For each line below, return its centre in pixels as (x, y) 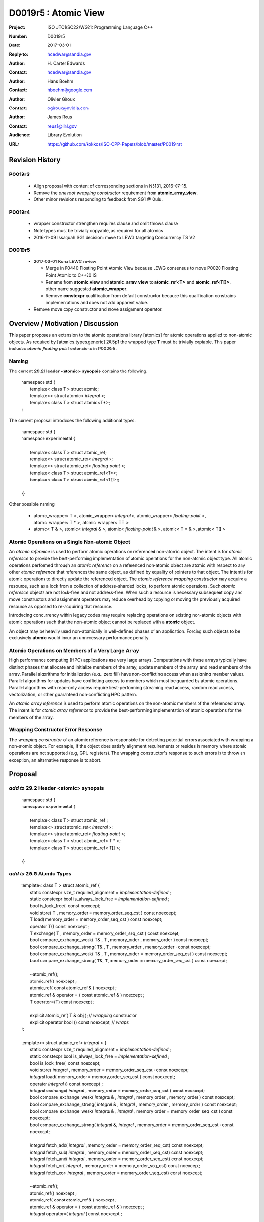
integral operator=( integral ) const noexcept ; (76, 1214)
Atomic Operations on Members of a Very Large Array (74, 651)
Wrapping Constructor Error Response (56, 730)
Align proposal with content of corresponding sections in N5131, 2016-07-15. (110, 186)
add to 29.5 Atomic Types (40, 874)
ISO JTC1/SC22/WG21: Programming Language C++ (100, 27)
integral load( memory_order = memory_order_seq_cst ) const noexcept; (103, 1077)
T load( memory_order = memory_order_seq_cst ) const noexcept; (96, 919)
